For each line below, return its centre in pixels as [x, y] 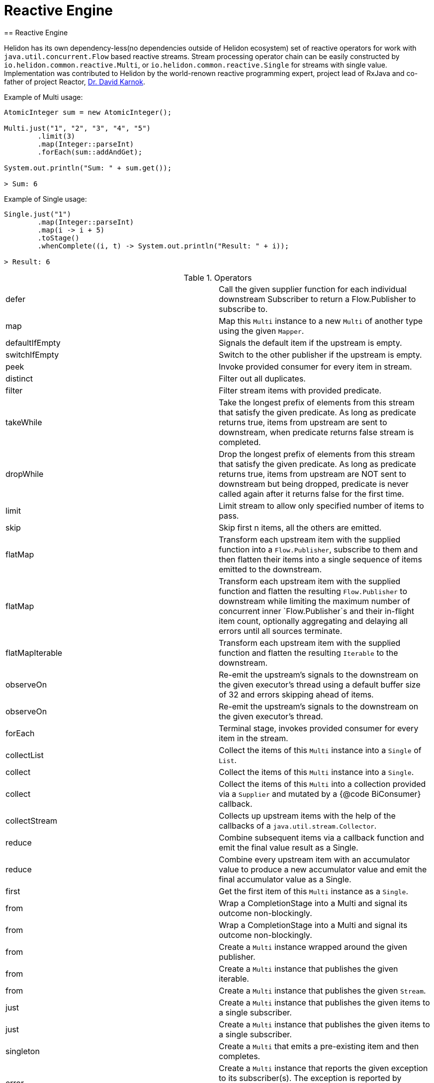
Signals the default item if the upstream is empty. [310, 343]
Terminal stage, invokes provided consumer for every [319, 728]
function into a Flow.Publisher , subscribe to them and [318, 549]
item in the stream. [254, 738]
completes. [240, 1056]
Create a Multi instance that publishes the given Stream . [322, 990]
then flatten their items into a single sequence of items [320, 559]
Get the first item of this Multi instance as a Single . [313, 891]
